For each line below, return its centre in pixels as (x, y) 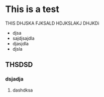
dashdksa (23, 90)
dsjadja (14, 79)
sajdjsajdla (23, 38)
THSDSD (19, 65)
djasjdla (21, 43)
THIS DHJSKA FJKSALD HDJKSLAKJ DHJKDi (52, 23)
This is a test (32, 9)
